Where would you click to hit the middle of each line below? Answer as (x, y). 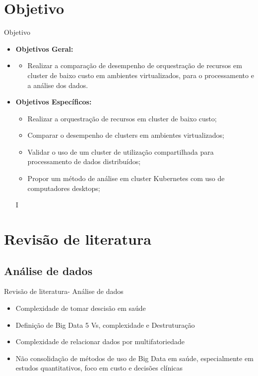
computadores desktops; (64, 188)
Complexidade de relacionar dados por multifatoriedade (100, 341)
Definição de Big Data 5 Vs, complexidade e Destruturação (105, 325)
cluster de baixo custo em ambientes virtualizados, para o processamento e (141, 75)
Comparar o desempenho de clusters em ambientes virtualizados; (126, 135)
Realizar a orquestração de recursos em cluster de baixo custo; (122, 118)
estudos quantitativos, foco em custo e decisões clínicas (99, 368)
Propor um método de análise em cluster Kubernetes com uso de (126, 178)
